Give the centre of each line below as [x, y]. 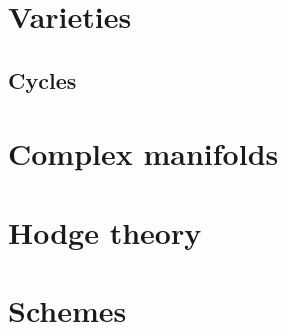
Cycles [42, 79]
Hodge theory [105, 231]
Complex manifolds [143, 153]
